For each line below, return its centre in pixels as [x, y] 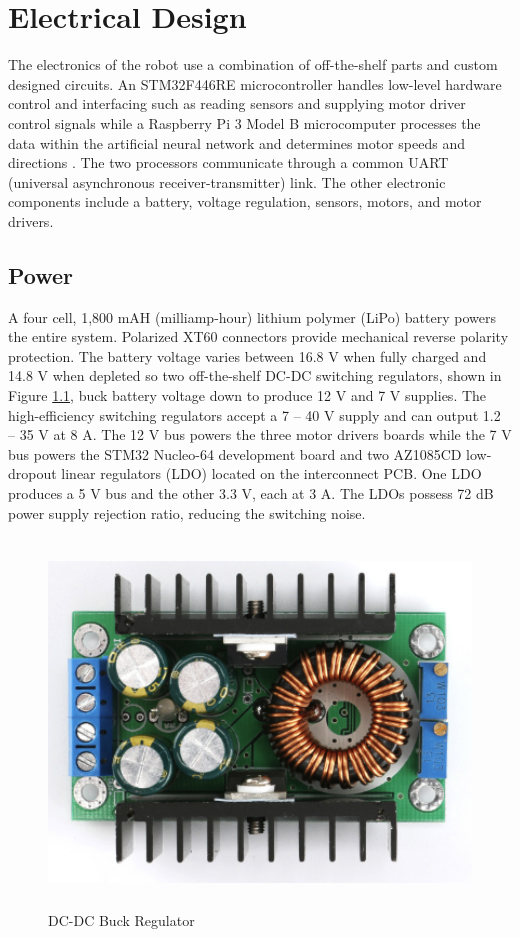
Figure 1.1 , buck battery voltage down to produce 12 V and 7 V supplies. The [247, 395]
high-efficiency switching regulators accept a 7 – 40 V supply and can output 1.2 [254, 414]
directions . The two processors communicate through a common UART [228, 162]
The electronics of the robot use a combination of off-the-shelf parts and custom [253, 64]
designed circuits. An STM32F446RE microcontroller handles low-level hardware [255, 83]
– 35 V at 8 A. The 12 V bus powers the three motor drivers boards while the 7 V [260, 434]
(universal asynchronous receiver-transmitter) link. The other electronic [227, 181]
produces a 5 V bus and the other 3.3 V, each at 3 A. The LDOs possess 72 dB [251, 493]
